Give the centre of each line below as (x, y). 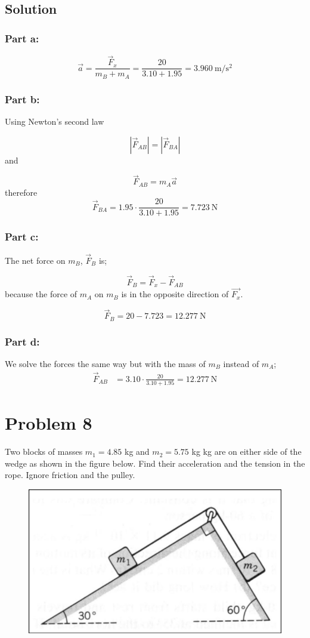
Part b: (22, 99)
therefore (21, 192)
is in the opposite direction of (175, 294)
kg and (137, 451)
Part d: (22, 341)
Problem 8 (49, 423)
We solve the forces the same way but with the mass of (105, 363)
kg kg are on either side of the (247, 451)
